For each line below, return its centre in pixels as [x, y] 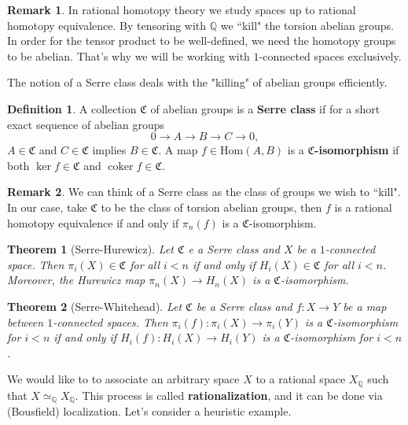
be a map [365, 306]
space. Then [36, 264]
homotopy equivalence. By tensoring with [107, 25]
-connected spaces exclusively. [330, 55]
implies [109, 150]
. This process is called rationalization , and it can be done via [229, 395]
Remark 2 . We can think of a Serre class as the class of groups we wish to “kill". [204, 192]
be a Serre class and [244, 306]
